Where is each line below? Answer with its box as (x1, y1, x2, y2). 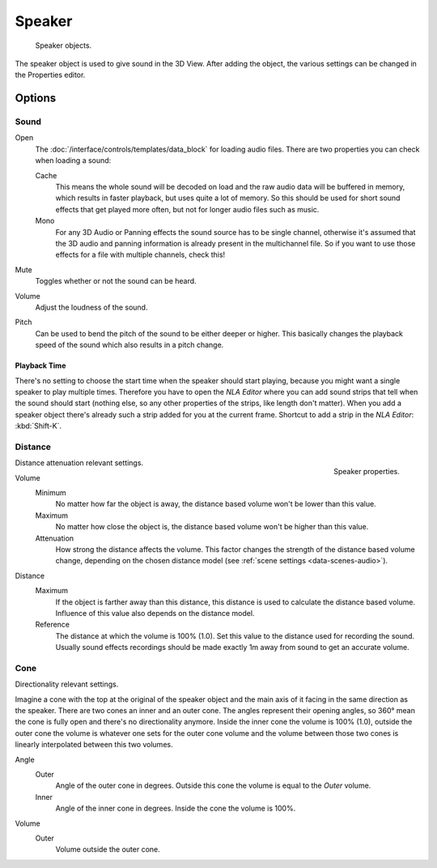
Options (15, 92, 57, 105)
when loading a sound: (35, 156, 112, 165)
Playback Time (15, 361, 66, 370)
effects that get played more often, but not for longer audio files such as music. (55, 204, 320, 214)
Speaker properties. (333, 467, 400, 477)
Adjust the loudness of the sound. (35, 302, 148, 312)
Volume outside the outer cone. (55, 844, 161, 854)
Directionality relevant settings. (15, 679, 119, 689)
